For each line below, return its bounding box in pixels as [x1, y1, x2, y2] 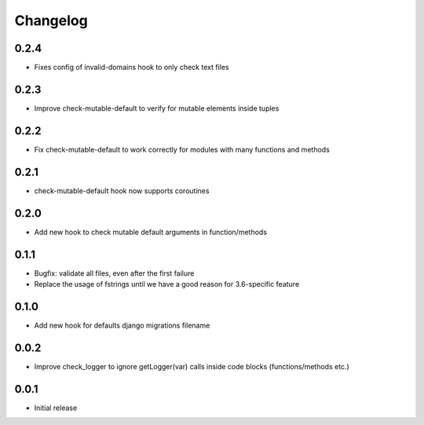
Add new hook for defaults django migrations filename [34, 321, 210, 330]
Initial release [34, 403, 78, 412]
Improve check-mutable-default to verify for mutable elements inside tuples [34, 103, 280, 113]
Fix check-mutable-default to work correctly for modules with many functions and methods [34, 145, 330, 154]
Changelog [14, 12, 88, 29]
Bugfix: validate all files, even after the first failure [34, 268, 195, 278]
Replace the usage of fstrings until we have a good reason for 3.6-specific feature [34, 279, 300, 288]
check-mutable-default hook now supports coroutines [34, 185, 210, 196]
